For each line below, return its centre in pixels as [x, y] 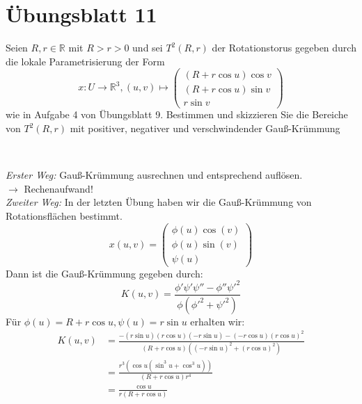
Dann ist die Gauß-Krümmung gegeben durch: [104, 273]
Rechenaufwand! [58, 188]
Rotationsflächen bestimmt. [64, 216]
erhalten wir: [218, 321]
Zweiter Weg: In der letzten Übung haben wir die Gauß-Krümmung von [159, 202]
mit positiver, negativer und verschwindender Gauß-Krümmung [205, 128]
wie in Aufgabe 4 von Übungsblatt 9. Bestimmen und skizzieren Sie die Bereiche [177, 114]
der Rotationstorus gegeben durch [284, 48]
